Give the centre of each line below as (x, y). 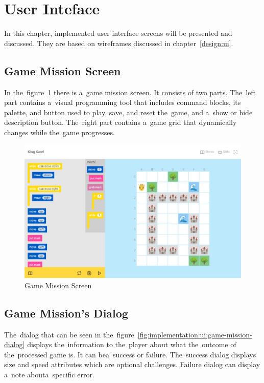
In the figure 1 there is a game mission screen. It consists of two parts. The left (130, 92)
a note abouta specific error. (49, 374)
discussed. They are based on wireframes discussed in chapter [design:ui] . (119, 43)
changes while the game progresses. (59, 132)
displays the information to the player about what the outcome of (132, 344)
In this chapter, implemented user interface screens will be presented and (118, 33)
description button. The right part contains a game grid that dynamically (121, 122)
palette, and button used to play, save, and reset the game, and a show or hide (128, 112)
